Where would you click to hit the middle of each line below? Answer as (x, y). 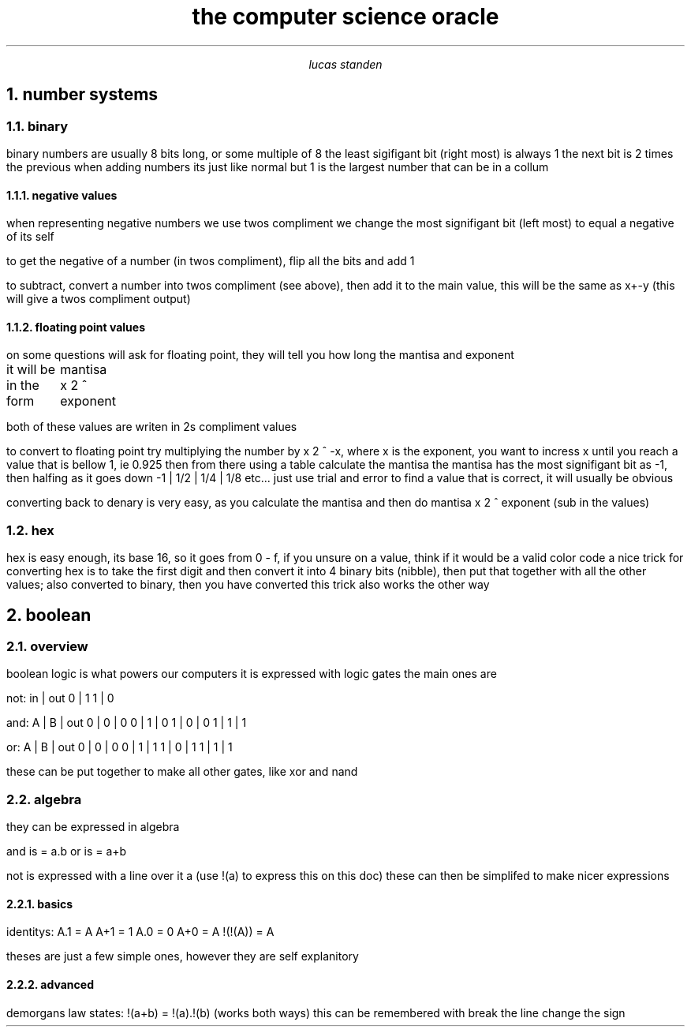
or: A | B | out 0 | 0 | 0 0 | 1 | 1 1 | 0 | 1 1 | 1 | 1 (120, 747)
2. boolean (49, 615)
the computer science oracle (345, 17)
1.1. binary (37, 126)
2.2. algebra (44, 799)
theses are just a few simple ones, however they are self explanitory (183, 956)
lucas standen (345, 64)
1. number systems (82, 95)
